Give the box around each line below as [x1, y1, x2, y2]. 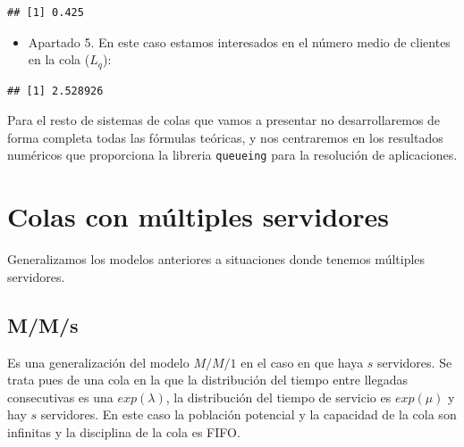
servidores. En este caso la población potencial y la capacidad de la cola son [40, 405, 457, 424]
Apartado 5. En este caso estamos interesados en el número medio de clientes [28, 32, 451, 51]
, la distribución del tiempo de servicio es [165, 387, 392, 406]
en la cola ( [28, 50, 90, 69]
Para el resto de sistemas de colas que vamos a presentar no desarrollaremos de [7, 111, 441, 129]
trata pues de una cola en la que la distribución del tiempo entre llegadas [7, 370, 408, 389]
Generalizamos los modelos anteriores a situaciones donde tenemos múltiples [7, 250, 426, 269]
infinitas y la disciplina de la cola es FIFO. [7, 422, 240, 441]
